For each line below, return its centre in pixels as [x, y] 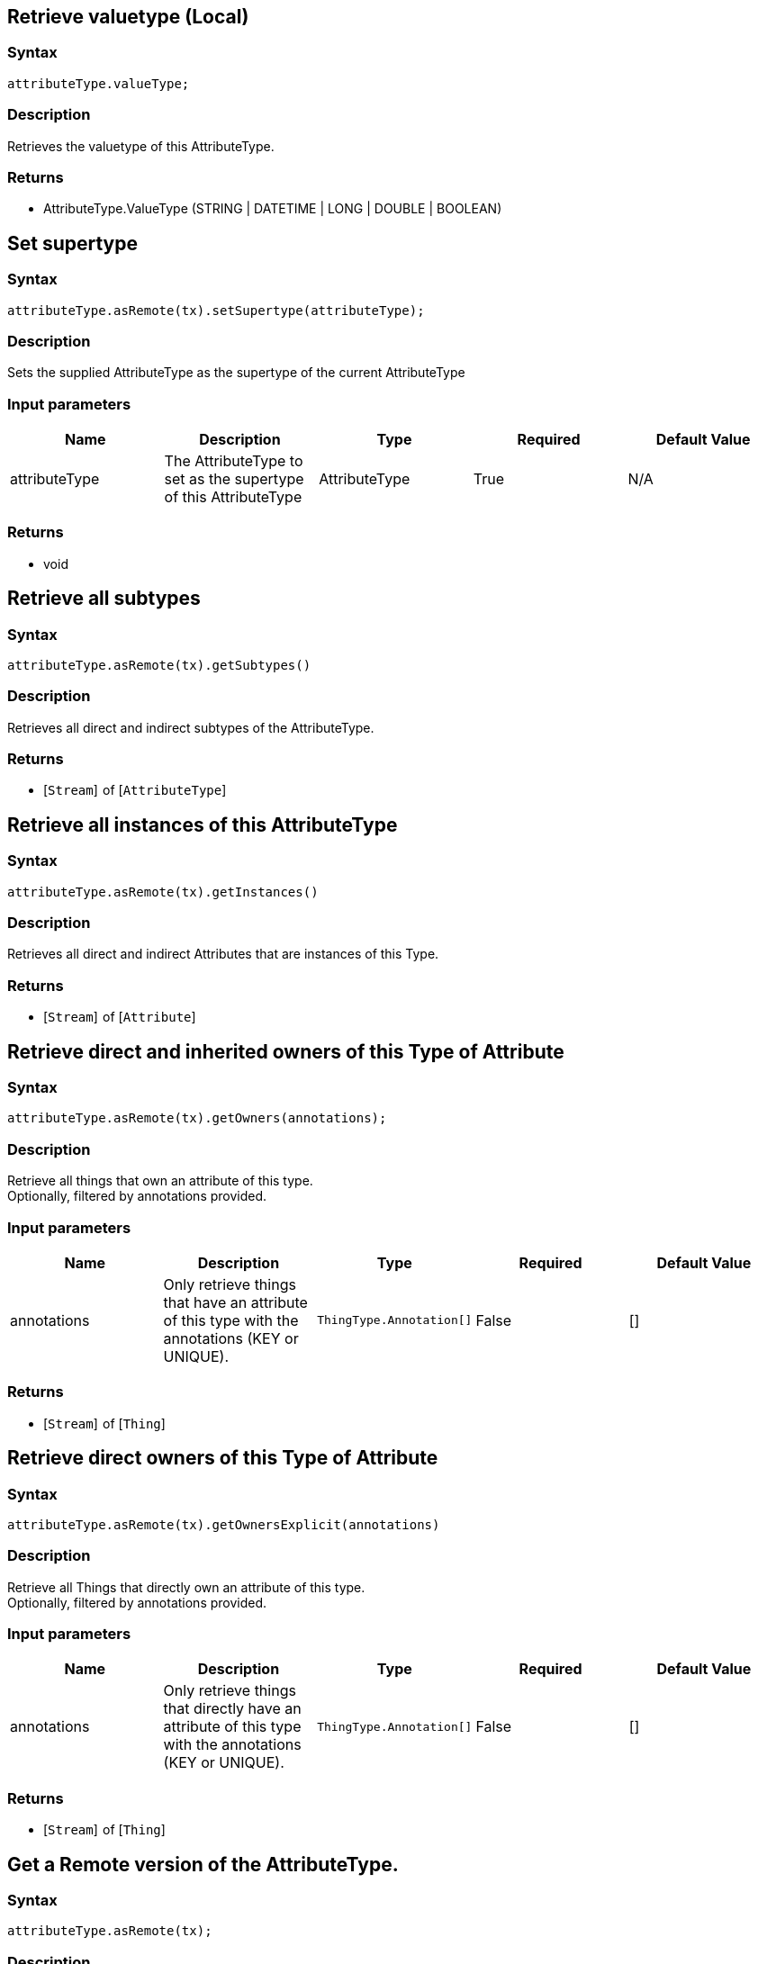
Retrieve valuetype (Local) [128, 17]
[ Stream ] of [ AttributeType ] [135, 790]
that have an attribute [235, 1302]
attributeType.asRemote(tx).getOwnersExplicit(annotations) [224, 1524]
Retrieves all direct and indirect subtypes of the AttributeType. [191, 727]
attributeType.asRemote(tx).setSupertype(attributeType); [216, 310]
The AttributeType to [234, 461]
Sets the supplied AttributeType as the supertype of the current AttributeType [236, 373]
